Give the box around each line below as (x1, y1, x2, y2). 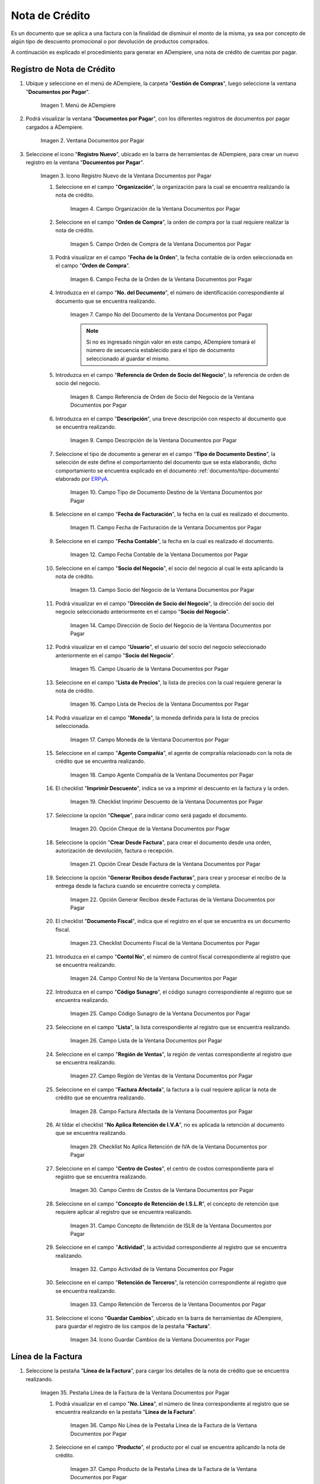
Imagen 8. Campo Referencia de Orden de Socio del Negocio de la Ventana (70, 393, 254, 400)
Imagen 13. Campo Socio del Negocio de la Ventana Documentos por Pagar (70, 586, 255, 594)
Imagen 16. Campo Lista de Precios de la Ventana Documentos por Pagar (70, 700, 249, 708)
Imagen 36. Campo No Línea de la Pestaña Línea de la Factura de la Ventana (70, 1422, 257, 1429)
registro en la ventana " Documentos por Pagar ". (25, 158, 145, 166)
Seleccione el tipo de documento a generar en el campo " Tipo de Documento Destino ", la (55, 450, 276, 457)
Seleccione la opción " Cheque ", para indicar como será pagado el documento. (55, 811, 248, 819)
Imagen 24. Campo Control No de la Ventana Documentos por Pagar (70, 975, 238, 982)
